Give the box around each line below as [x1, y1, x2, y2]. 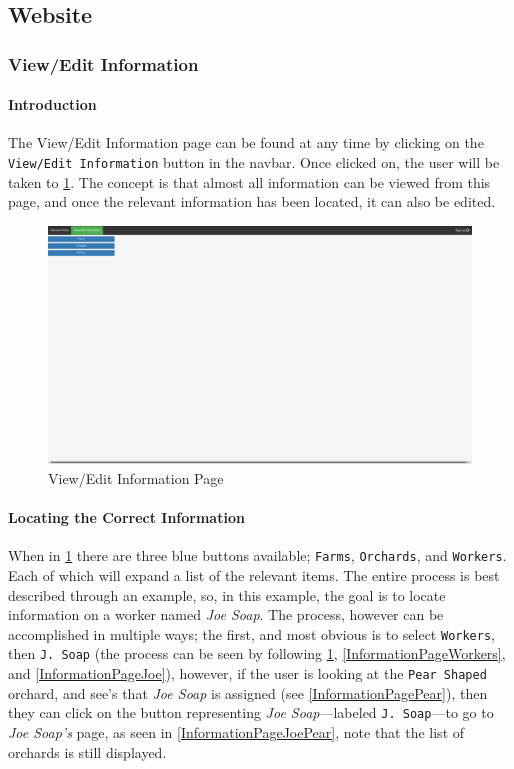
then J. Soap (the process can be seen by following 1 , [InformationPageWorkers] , [8, 643, 506, 664]
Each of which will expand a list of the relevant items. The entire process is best [8, 565, 500, 585]
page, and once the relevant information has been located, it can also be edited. [8, 191, 496, 212]
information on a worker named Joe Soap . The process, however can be [8, 604, 444, 625]
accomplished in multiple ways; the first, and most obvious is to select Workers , [8, 623, 496, 644]
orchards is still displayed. [8, 741, 167, 762]
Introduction [8, 94, 97, 115]
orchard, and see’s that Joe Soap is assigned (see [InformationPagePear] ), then [8, 682, 488, 703]
